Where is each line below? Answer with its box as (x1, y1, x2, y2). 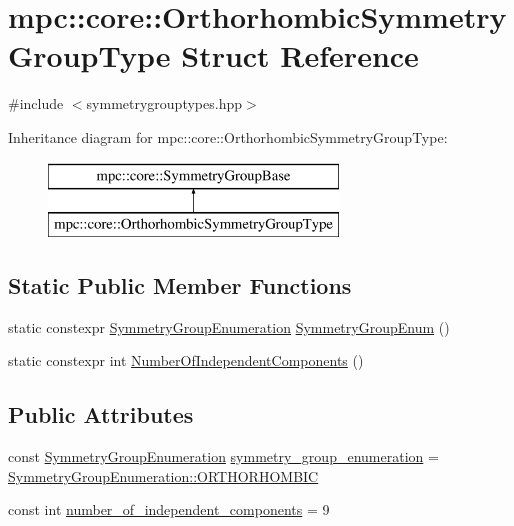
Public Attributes (8, 399, 194, 430)
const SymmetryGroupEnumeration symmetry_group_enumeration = (8, 446, 439, 467)
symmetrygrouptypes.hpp (86, 93, 242, 114)
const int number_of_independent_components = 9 (8, 499, 330, 520)
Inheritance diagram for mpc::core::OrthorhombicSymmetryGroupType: (8, 126, 448, 147)
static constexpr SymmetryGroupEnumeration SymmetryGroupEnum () (8, 316, 450, 337)
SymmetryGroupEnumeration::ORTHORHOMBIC (8, 465, 319, 486)
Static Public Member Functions (8, 270, 352, 301)
